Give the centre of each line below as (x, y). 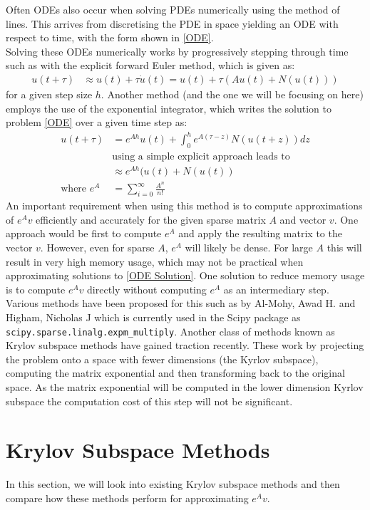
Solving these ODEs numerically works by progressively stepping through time (177, 51)
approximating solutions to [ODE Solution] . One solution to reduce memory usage (185, 275)
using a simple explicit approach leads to (201, 157)
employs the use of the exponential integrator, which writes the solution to (169, 108)
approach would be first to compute (84, 233)
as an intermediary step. (276, 289)
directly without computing (147, 289)
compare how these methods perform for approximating (127, 498)
